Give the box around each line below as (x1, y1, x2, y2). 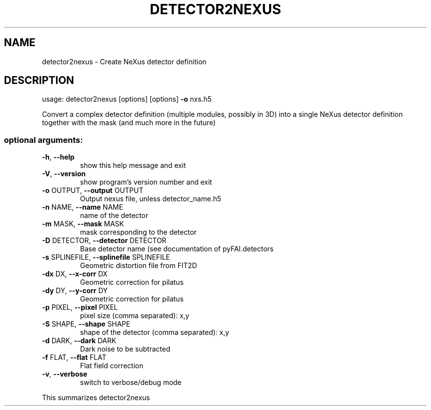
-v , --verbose (42, 370, 88, 379)
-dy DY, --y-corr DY (42, 286, 108, 295)
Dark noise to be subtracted (80, 345, 170, 354)
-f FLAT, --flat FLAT (42, 353, 106, 362)
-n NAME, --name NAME (42, 203, 123, 212)
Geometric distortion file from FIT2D (80, 261, 197, 270)
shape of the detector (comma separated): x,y (80, 328, 229, 337)
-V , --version (42, 169, 86, 178)
